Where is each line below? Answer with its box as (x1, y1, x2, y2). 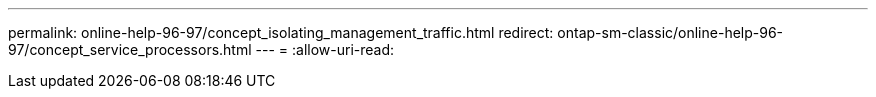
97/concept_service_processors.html (8, 41, 252, 58)
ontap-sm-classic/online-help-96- (557, 24, 784, 41)
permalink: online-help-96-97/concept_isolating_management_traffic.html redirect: (8, 24, 554, 41)
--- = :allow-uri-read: (255, 41, 395, 58)
